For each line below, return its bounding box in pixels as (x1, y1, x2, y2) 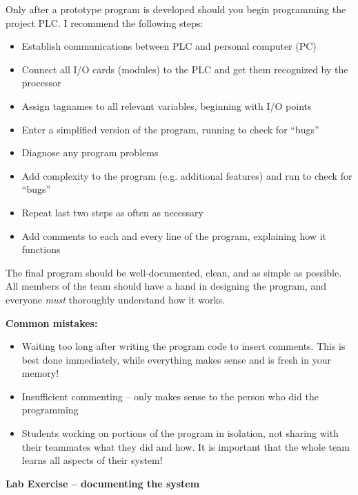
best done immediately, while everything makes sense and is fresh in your (21, 352, 331, 366)
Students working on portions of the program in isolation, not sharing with (21, 426, 339, 440)
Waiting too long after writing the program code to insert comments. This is (21, 339, 346, 353)
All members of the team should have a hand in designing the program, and (6, 279, 327, 293)
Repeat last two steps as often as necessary (21, 205, 203, 219)
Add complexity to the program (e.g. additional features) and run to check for (21, 168, 352, 183)
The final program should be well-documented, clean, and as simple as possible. (6, 265, 342, 279)
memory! (21, 366, 59, 380)
